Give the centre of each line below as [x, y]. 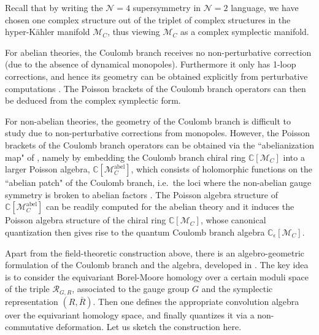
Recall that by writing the [54, 7]
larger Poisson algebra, [48, 169]
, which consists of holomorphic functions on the [222, 169]
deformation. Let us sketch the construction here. [149, 327]
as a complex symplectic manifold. [244, 32]
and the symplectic [237, 289]
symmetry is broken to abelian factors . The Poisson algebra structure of [141, 194]
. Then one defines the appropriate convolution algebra [196, 301]
